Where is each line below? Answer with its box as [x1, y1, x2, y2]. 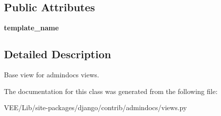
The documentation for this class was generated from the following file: [4, 86, 218, 96]
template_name [4, 23, 59, 33]
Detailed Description [4, 46, 111, 62]
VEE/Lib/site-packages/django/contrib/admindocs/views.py [4, 102, 187, 113]
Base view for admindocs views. [4, 70, 99, 79]
